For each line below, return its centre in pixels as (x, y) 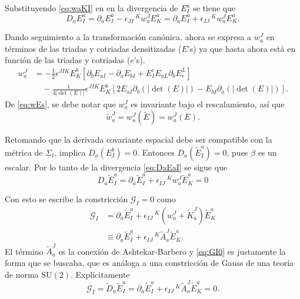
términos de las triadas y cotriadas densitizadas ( (93, 48)
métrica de (24, 152)
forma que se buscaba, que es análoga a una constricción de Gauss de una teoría (149, 263)
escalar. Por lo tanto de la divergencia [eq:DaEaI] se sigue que (116, 167)
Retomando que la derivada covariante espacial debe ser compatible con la (139, 139)
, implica (70, 152)
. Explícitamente (100, 274)
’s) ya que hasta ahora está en (241, 48)
